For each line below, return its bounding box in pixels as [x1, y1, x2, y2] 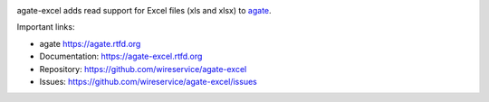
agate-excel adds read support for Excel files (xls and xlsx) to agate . [16, 5, 272, 15]
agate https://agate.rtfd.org [39, 38, 141, 49]
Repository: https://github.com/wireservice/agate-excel [39, 63, 247, 74]
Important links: [16, 22, 75, 32]
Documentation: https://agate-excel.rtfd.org [39, 51, 203, 62]
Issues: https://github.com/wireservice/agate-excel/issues [39, 76, 257, 87]
